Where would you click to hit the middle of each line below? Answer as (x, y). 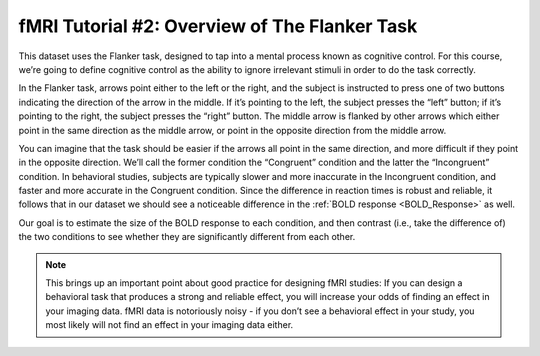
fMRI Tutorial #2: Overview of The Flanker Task (218, 26)
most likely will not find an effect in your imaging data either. (169, 325)
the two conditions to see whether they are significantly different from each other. (187, 237)
